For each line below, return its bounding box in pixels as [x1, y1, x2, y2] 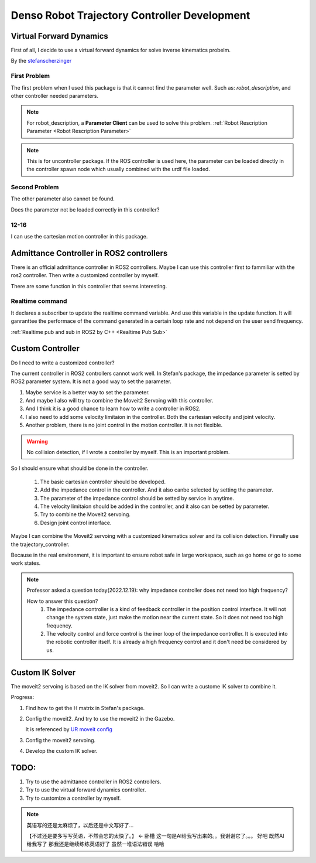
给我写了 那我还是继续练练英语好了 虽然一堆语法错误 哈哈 [26, 841, 164, 848]
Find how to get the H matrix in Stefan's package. [25, 704, 145, 711]
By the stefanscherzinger [11, 57, 72, 64]
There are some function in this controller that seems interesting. [11, 282, 167, 289]
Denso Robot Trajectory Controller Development [11, 9, 250, 22]
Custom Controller [11, 343, 80, 354]
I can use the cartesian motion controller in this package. [11, 233, 148, 240]
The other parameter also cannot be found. [11, 195, 115, 202]
